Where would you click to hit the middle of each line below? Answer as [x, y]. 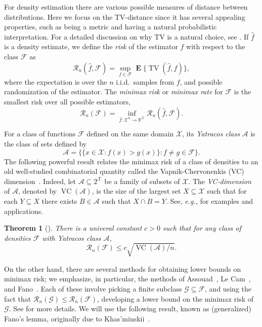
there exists [59, 201]
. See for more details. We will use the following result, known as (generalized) [130, 308]
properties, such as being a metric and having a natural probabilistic [111, 27]
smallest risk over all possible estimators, [67, 101]
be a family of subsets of [142, 181]
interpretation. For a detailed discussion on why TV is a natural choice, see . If [126, 36]
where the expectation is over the [56, 81]
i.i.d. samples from [145, 81]
